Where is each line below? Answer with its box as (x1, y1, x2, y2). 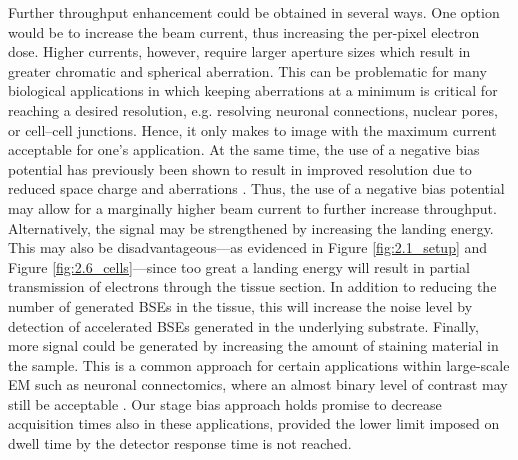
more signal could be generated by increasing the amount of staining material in (8, 335, 499, 356)
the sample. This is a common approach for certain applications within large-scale (8, 354, 510, 375)
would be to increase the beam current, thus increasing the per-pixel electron (8, 21, 480, 42)
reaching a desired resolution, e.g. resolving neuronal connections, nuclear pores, (8, 99, 498, 120)
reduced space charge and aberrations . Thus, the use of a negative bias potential (8, 178, 505, 199)
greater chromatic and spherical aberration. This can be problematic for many (8, 60, 487, 81)
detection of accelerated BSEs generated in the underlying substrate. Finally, (8, 315, 479, 336)
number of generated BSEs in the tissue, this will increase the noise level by (8, 295, 473, 316)
